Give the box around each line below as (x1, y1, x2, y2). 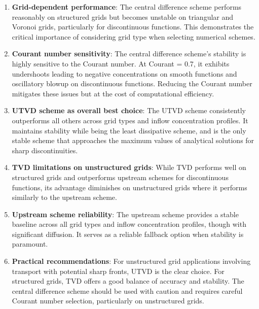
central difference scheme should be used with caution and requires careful (12, 285, 243, 296)
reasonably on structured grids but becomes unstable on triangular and (12, 11, 234, 22)
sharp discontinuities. (12, 145, 78, 155)
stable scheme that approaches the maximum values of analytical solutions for (12, 135, 254, 146)
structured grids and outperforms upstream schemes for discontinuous (12, 171, 229, 182)
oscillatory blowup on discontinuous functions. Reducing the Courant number (12, 78, 252, 89)
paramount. (12, 238, 48, 249)
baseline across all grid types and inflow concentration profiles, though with (12, 219, 246, 229)
